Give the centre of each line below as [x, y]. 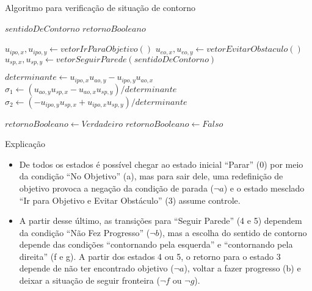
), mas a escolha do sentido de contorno [233, 232]
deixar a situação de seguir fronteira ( [89, 280]
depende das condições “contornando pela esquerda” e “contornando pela [156, 244]
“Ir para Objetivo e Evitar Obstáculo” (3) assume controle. [130, 200]
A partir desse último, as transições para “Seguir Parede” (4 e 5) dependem [161, 221]
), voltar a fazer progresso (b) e [242, 268]
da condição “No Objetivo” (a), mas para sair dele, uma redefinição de [151, 176]
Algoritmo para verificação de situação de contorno [100, 7]
